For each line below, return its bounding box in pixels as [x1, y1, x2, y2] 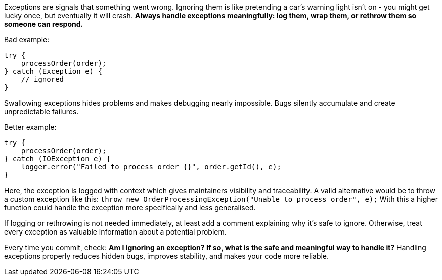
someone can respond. [4, 20, 83, 28]
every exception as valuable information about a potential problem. [4, 227, 227, 236]
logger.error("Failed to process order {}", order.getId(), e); [21, 163, 281, 171]
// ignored [21, 75, 64, 83]
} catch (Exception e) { [4, 67, 102, 75]
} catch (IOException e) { [4, 155, 111, 163]
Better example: [4, 123, 57, 131]
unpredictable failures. [4, 107, 79, 116]
